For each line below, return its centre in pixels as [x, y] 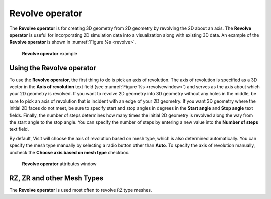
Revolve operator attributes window [59, 164]
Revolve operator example [49, 53]
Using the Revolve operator [53, 68]
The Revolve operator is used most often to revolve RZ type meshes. [81, 190]
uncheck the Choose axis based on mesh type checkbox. [70, 152]
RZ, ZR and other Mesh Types [56, 178]
